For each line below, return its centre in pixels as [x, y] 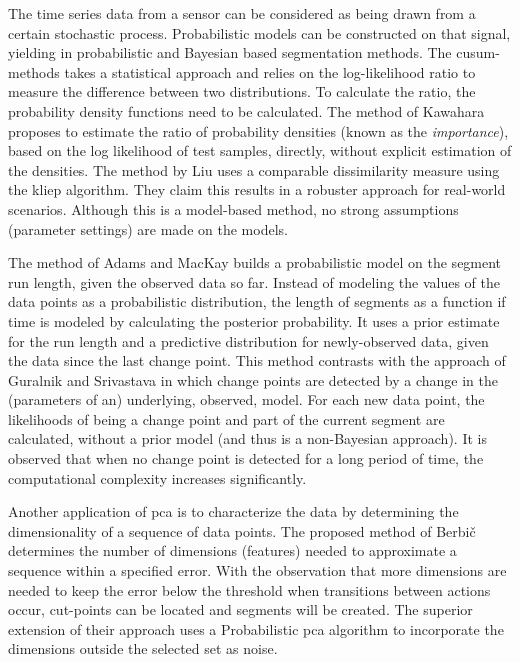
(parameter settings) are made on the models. [148, 228]
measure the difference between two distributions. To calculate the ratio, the [242, 91]
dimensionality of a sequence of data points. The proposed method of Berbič [242, 530]
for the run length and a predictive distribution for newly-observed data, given [248, 340]
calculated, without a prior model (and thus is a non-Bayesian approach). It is [247, 438]
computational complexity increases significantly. [157, 477]
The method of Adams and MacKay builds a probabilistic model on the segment [255, 262]
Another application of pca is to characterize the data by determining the [233, 511]
